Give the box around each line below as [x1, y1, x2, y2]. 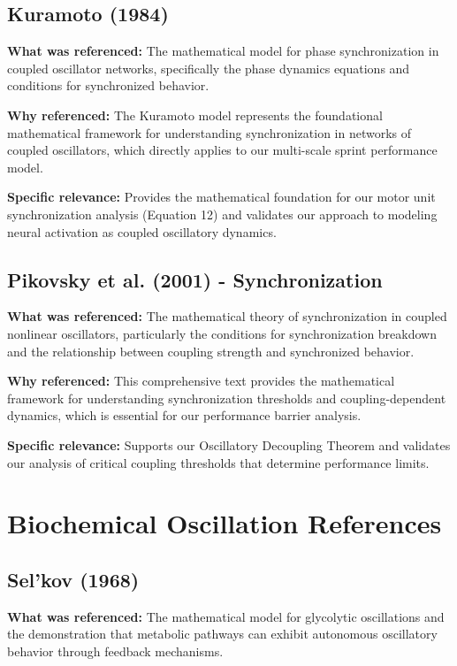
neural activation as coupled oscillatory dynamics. [7, 222, 277, 241]
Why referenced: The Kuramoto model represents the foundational [7, 105, 383, 124]
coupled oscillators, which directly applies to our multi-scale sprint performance [7, 141, 438, 159]
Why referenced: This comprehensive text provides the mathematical [7, 371, 395, 390]
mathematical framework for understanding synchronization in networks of [7, 123, 412, 142]
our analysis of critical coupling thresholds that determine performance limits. [7, 453, 430, 471]
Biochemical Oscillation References [7, 505, 442, 541]
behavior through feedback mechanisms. [7, 641, 224, 660]
